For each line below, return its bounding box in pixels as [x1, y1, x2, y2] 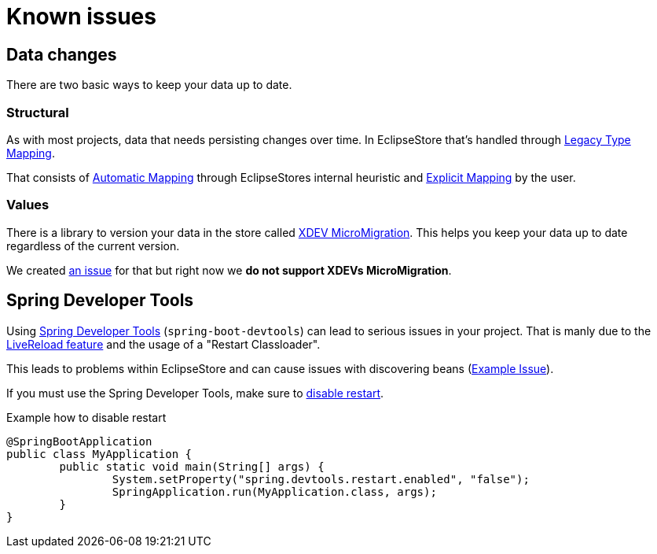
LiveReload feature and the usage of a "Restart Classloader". [6, 337, 321, 351]
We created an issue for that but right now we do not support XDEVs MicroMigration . [6, 263, 452, 277]
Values [6, 197, 50, 213]
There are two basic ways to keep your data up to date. [6, 78, 292, 92]
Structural [6, 104, 69, 120]
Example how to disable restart [6, 410, 167, 424]
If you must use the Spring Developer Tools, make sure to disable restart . [6, 386, 384, 400]
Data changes [6, 44, 117, 65]
